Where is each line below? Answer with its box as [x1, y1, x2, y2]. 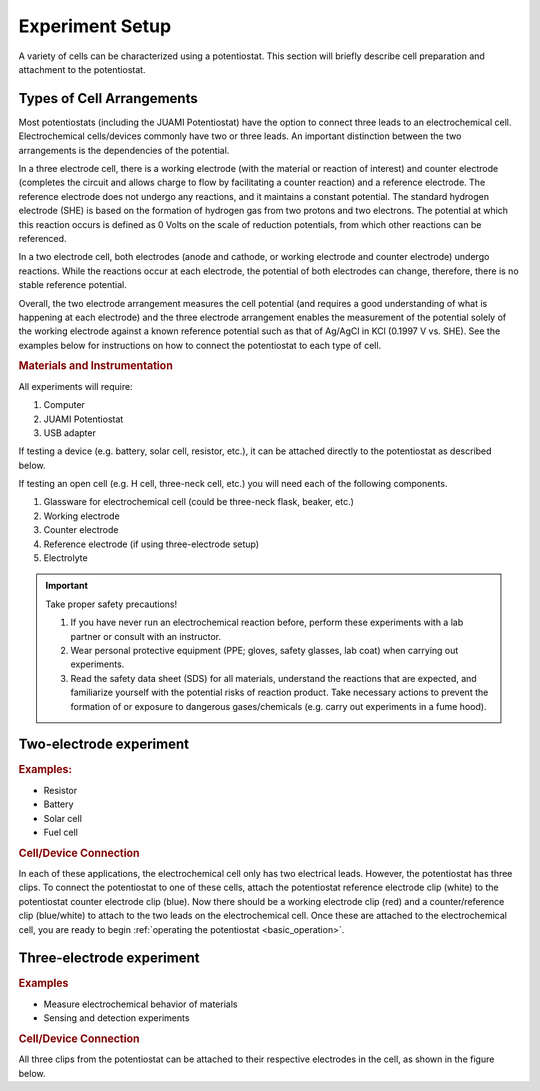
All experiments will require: [18, 380, 134, 392]
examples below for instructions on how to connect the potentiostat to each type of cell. [18, 339, 382, 351]
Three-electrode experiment [18, 950, 200, 967]
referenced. [18, 232, 67, 244]
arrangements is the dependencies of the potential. [18, 144, 230, 156]
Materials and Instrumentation [18, 359, 174, 373]
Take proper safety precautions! [45, 598, 178, 610]
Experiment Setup [18, 15, 172, 37]
